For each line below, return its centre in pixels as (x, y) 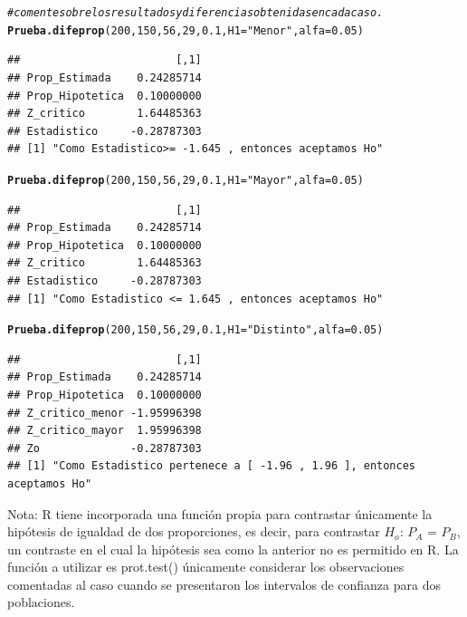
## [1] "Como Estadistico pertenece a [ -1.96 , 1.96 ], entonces (212, 466)
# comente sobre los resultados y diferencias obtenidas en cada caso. (195, 13)
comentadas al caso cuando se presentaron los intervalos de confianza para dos (224, 584)
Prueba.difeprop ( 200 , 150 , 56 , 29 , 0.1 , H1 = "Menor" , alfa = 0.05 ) (186, 30)
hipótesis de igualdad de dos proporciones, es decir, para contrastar (194, 531)
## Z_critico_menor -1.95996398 (105, 413)
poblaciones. (41, 602)
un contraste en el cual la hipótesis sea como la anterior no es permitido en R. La (233, 549)
